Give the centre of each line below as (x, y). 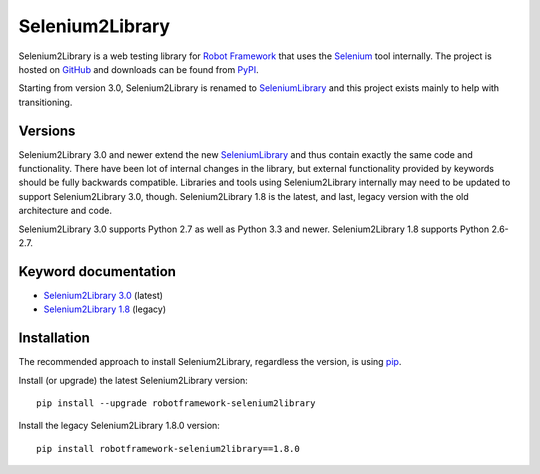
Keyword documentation (97, 271)
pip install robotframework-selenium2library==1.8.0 (168, 448)
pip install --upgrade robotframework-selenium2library (176, 403)
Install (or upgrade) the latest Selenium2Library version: (133, 380)
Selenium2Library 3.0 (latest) (103, 295)
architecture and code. (65, 211)
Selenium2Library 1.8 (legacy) (105, 309)
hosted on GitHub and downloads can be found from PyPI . (138, 69)
